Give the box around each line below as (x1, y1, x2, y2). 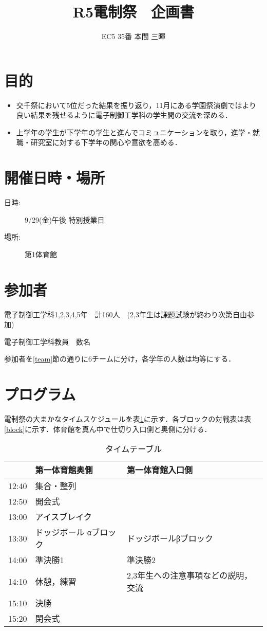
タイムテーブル (105, 443, 162, 455)
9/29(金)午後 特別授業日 (25, 214, 105, 225)
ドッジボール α (35, 526, 92, 538)
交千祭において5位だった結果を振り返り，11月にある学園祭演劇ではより (16, 99, 257, 110)
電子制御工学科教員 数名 (4, 336, 90, 347)
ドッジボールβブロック (126, 532, 214, 545)
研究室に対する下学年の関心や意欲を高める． (30, 137, 182, 148)
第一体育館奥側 (35, 464, 93, 476)
